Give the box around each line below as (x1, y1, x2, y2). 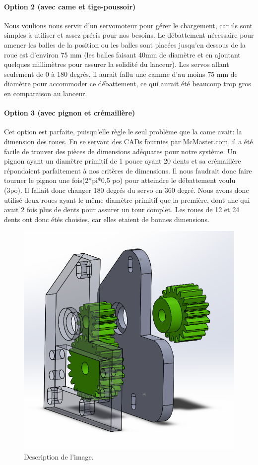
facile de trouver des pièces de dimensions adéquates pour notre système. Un (4, 146, 237, 156)
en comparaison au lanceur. (4, 88, 87, 98)
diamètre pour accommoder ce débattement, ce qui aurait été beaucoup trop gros (4, 78, 251, 89)
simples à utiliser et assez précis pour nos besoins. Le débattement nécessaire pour (4, 30, 254, 40)
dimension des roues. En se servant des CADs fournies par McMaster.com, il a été (4, 136, 253, 146)
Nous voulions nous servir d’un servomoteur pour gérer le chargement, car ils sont (4, 20, 253, 30)
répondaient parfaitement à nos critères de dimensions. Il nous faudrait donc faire (4, 165, 252, 175)
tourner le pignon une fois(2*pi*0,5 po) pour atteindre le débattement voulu (4, 175, 236, 185)
